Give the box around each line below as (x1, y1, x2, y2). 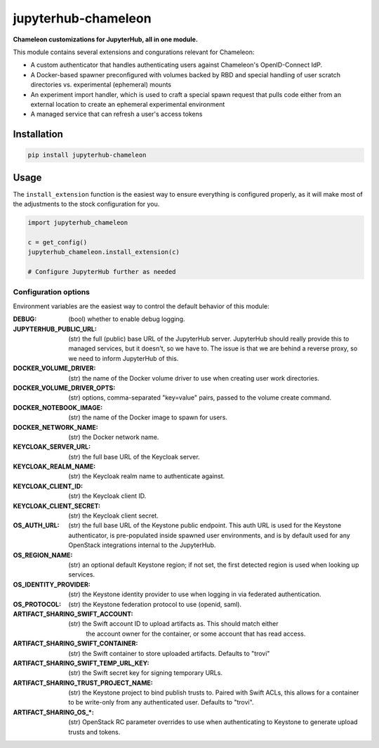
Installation (13, 129, 63, 140)
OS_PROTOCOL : (13, 600, 62, 608)
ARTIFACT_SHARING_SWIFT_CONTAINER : (13, 639, 138, 648)
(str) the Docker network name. (68, 433, 159, 441)
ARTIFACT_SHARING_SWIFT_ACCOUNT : (13, 610, 133, 618)
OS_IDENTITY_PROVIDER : (13, 580, 91, 589)
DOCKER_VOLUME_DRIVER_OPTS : (13, 383, 116, 392)
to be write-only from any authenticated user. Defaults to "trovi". (68, 698, 254, 707)
